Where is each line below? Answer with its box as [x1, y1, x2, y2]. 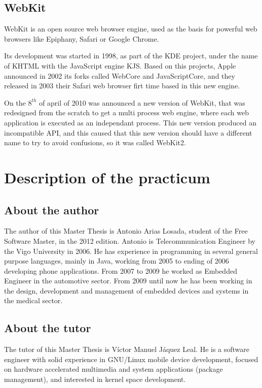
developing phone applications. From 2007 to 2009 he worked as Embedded [4, 265, 237, 276]
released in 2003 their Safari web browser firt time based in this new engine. [4, 80, 240, 91]
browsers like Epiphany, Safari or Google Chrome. [4, 33, 159, 44]
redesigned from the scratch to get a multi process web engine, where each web [4, 107, 249, 118]
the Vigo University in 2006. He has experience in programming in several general [4, 245, 258, 256]
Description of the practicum [4, 167, 210, 187]
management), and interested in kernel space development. [4, 374, 186, 384]
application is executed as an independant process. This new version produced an [4, 117, 256, 127]
